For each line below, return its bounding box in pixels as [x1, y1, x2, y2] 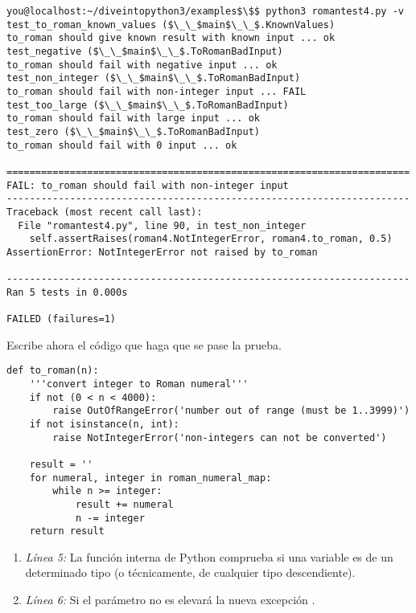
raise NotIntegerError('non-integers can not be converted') [52, 431, 387, 443]
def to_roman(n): [6, 365, 99, 377]
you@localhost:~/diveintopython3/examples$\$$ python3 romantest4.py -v [6, 6, 404, 17]
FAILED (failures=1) [6, 313, 117, 325]
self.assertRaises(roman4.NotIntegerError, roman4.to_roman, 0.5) [29, 233, 393, 245]
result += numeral [75, 498, 174, 510]
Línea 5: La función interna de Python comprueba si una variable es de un [25, 548, 393, 565]
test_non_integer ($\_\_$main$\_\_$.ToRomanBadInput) [6, 72, 301, 84]
